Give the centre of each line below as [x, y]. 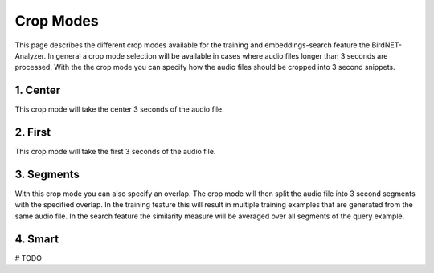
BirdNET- [387, 45]
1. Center [38, 90]
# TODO [28, 258]
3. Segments [47, 174]
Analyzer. [31, 55]
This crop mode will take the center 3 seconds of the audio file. [119, 109]
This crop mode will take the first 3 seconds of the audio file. [115, 152]
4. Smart [37, 239]
